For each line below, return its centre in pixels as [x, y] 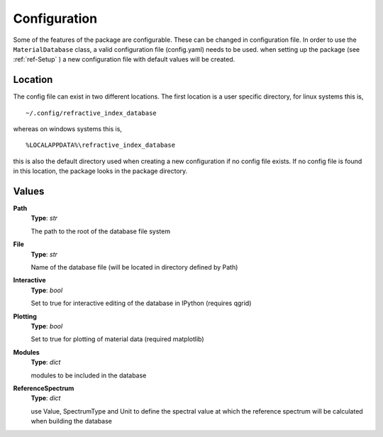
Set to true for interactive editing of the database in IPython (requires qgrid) [141, 303]
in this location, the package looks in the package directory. [100, 171]
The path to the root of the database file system [100, 231]
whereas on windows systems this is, [67, 129]
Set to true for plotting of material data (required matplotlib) [118, 339]
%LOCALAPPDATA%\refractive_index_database [101, 145]
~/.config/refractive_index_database [91, 113]
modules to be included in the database [89, 375]
